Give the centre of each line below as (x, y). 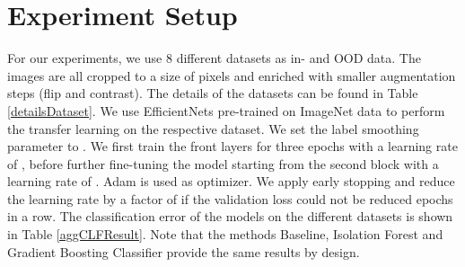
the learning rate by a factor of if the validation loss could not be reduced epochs (230, 198)
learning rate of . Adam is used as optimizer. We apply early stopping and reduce (231, 181)
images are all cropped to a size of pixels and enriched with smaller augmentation (232, 75)
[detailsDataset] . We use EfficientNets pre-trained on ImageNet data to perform (226, 110)
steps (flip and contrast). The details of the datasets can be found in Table (213, 93)
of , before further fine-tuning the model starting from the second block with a (223, 163)
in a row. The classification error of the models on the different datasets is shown (230, 216)
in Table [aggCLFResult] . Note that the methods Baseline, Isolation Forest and (225, 234)
